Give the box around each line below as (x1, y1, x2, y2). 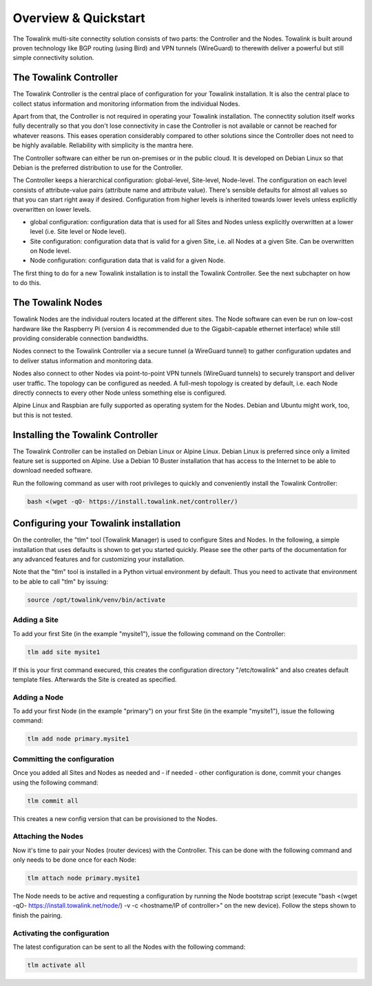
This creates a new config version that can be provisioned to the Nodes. (12, 814, 218, 822)
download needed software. (12, 466, 93, 475)
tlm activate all (27, 961, 86, 969)
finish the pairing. (12, 911, 63, 919)
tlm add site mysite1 (27, 648, 101, 655)
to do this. (12, 279, 41, 287)
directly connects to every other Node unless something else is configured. (12, 388, 227, 397)
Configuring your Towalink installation (12, 517, 181, 529)
